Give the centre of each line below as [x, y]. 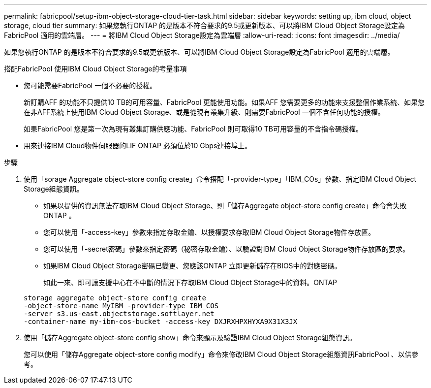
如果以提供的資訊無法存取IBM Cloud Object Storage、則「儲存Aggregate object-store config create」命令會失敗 [225, 206]
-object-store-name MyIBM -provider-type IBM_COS [121, 306]
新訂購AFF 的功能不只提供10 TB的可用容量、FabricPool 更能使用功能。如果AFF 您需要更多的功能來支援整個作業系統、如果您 [224, 102]
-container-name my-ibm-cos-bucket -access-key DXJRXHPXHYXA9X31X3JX [161, 322]
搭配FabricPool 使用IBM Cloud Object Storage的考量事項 [95, 69]
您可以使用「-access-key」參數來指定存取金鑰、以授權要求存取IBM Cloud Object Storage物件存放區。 [209, 232]
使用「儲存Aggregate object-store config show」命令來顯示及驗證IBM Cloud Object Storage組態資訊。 [190, 338]
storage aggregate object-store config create [115, 298]
